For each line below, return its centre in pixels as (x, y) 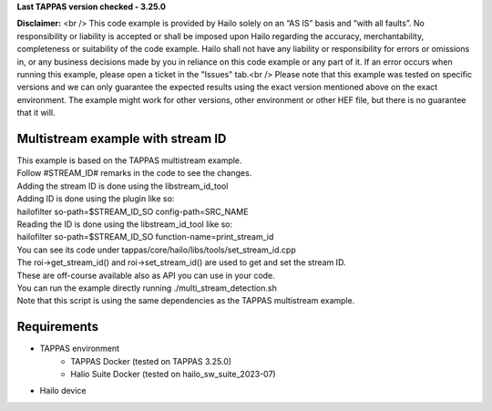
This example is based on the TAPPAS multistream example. (129, 160)
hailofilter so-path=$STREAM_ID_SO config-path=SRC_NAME (133, 211)
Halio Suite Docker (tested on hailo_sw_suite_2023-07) (174, 375)
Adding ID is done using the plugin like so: (96, 199)
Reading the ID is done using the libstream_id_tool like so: (124, 224)
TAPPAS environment (80, 349)
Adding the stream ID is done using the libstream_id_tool (123, 186)
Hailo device (63, 391)
